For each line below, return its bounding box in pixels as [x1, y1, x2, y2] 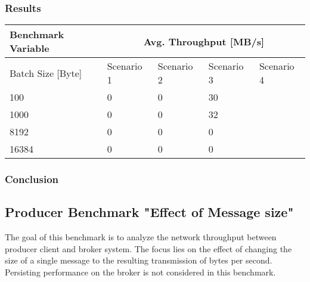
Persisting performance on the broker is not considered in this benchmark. [5, 266, 276, 278]
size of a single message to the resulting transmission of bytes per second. [5, 254, 272, 266]
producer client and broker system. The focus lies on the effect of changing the [5, 242, 292, 255]
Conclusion [5, 172, 58, 187]
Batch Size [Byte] [10, 66, 82, 80]
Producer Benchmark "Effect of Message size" [5, 203, 294, 221]
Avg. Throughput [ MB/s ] [143, 34, 265, 48]
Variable [10, 41, 49, 55]
